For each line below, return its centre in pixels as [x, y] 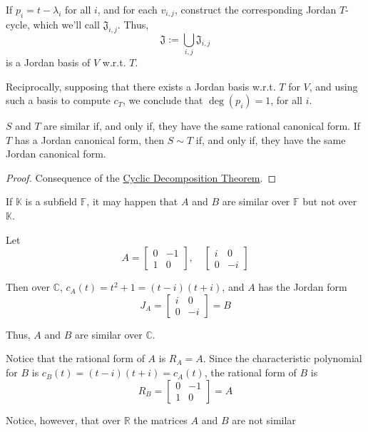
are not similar [264, 420]
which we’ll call [66, 24]
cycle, [18, 24]
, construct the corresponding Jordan [255, 9]
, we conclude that [163, 100]
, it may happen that [132, 201]
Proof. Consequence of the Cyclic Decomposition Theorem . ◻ [141, 177]
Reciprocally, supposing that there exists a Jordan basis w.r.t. [141, 86]
